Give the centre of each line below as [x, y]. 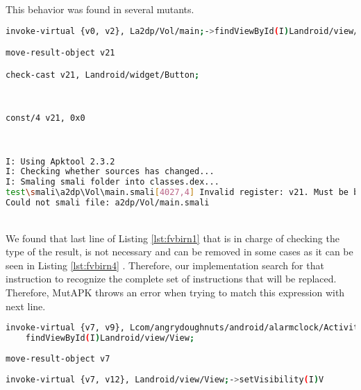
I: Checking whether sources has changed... [110, 172]
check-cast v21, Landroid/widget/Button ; [103, 75]
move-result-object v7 [58, 358]
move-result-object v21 [60, 53]
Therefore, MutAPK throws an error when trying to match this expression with [175, 292]
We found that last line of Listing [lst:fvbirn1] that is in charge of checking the [173, 238]
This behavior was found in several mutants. [100, 9]
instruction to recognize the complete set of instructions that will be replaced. [171, 279]
